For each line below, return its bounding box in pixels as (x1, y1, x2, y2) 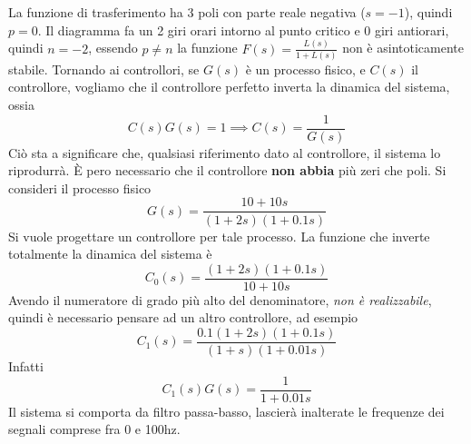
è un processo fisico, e (245, 59, 366, 78)
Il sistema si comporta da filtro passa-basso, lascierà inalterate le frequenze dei (8, 401, 445, 420)
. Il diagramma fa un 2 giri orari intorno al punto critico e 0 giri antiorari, (37, 20, 449, 39)
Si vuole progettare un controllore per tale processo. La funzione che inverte (8, 226, 430, 245)
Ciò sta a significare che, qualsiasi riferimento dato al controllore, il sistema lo (8, 143, 441, 162)
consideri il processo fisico (8, 178, 152, 197)
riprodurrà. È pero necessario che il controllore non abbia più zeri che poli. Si (8, 161, 446, 180)
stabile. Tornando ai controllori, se (8, 59, 200, 78)
